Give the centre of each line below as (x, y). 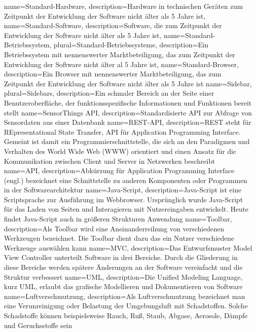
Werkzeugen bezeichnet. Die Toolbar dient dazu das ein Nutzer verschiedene (119, 238)
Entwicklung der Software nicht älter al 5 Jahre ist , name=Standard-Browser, (121, 64)
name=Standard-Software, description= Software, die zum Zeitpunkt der (113, 25)
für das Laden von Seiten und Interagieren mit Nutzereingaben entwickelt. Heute (126, 209)
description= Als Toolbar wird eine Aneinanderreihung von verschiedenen (114, 228)
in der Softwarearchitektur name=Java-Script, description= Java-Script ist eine (123, 190)
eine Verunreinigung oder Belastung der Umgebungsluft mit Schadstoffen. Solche (126, 306)
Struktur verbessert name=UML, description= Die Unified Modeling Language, (123, 277)
